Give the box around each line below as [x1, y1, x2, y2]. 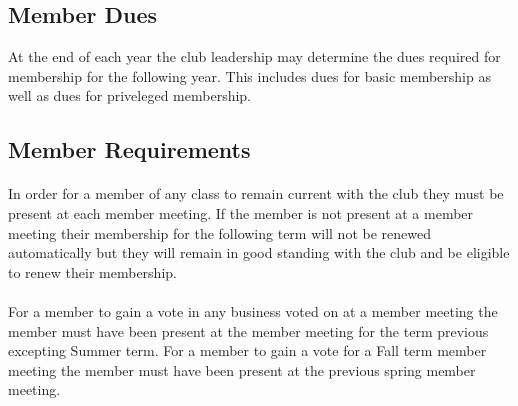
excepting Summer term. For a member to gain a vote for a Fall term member [8, 340, 487, 361]
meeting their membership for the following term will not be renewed [8, 222, 431, 243]
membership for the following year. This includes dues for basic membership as [8, 65, 491, 86]
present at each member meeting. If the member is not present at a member [8, 202, 474, 223]
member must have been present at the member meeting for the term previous [8, 320, 489, 341]
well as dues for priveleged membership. [8, 85, 251, 106]
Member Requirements [8, 134, 251, 165]
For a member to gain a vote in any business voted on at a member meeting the [8, 300, 498, 321]
